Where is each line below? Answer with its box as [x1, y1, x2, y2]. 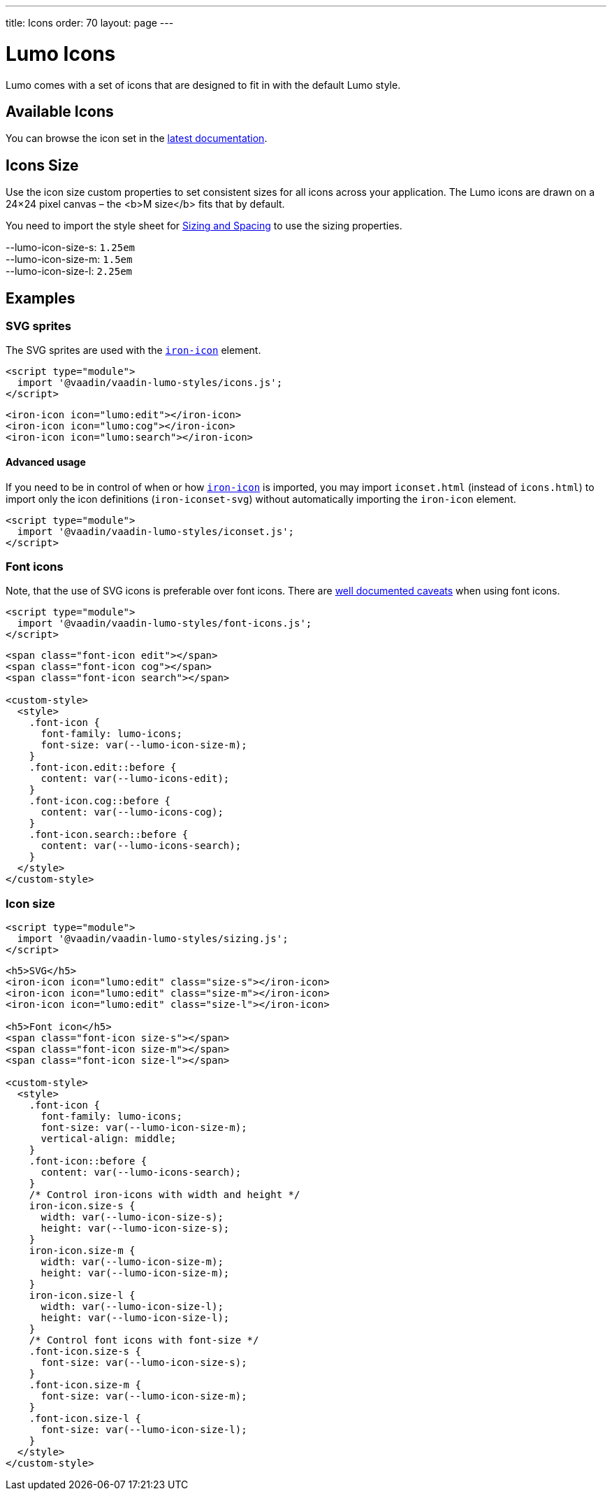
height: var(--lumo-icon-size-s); [41, 1223, 230, 1234]
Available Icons [6, 102, 114, 120]
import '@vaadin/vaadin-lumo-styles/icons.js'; [17, 377, 283, 389]
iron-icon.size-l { [29, 1290, 136, 1302]
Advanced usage [6, 456, 86, 469]
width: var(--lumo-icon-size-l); [41, 1301, 224, 1313]
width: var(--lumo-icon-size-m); [41, 1256, 224, 1268]
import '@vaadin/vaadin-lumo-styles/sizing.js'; [17, 933, 289, 945]
